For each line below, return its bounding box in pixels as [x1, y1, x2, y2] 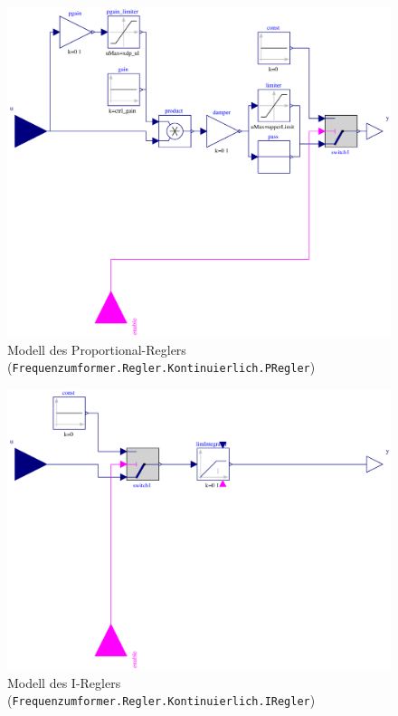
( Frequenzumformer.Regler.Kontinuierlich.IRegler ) [7, 691, 316, 710]
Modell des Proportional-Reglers [7, 339, 186, 358]
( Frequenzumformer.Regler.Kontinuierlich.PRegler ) [7, 358, 316, 377]
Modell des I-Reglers [7, 673, 121, 692]
